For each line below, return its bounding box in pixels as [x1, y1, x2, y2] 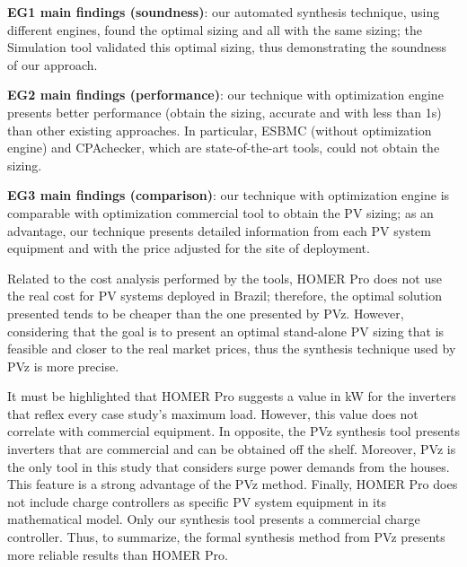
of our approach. [7, 55, 98, 74]
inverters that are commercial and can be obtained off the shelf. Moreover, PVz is [7, 440, 456, 458]
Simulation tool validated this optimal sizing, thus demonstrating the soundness [7, 38, 447, 57]
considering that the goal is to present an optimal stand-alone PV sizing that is [7, 321, 445, 340]
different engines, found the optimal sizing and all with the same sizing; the [7, 20, 422, 39]
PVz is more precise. [7, 356, 119, 375]
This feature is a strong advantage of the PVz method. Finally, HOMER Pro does [7, 475, 458, 493]
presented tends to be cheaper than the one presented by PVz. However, [7, 303, 404, 322]
